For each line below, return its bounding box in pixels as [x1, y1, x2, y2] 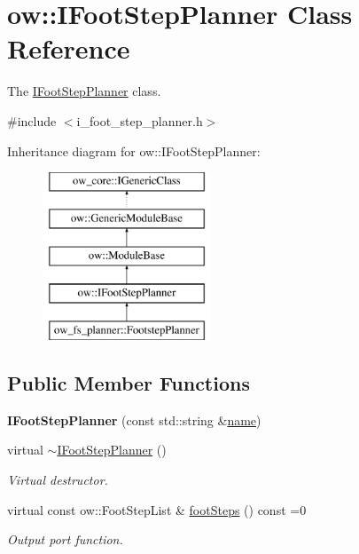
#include [7, 111, 57, 130]
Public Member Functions [7, 369, 250, 397]
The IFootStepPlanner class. [7, 82, 161, 100]
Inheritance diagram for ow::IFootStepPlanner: [7, 141, 261, 160]
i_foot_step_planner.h [76, 111, 203, 130]
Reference [7, 30, 130, 67]
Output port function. [7, 530, 123, 549]
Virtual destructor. [7, 471, 108, 489]
